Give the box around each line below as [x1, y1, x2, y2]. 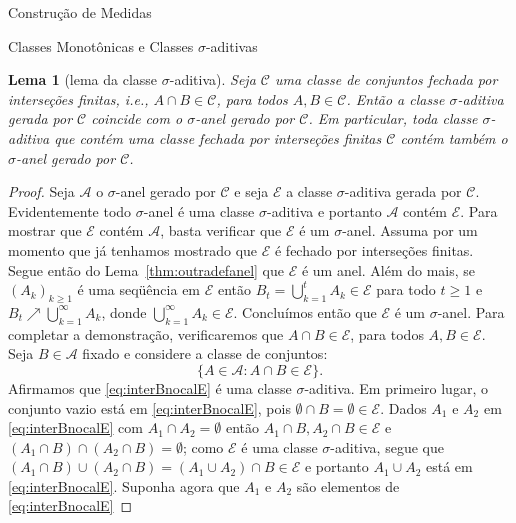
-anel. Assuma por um [342, 220, 478, 241]
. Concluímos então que [233, 301, 377, 322]
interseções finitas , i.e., [8, 88, 149, 109]
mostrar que [8, 220, 82, 241]
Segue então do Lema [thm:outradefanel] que [8, 259, 284, 280]
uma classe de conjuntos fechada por [274, 69, 498, 90]
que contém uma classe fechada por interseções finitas [54, 127, 382, 148]
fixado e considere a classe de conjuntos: [82, 343, 328, 364]
